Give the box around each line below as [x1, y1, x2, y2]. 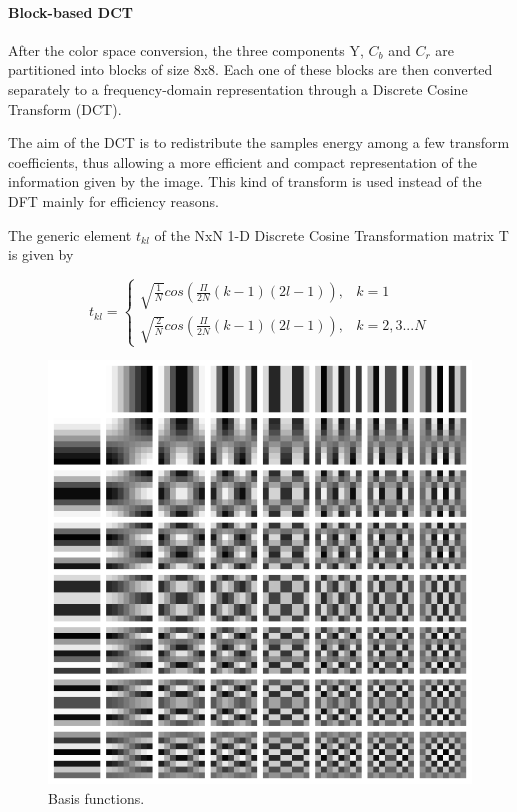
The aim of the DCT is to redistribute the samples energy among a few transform [8, 132, 510, 153]
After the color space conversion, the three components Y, [8, 39, 364, 60]
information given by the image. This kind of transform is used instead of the [8, 171, 482, 192]
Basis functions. [48, 787, 145, 808]
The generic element [8, 224, 132, 245]
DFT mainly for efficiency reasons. [8, 190, 219, 211]
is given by [8, 244, 74, 265]
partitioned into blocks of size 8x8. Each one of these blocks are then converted [8, 59, 493, 80]
